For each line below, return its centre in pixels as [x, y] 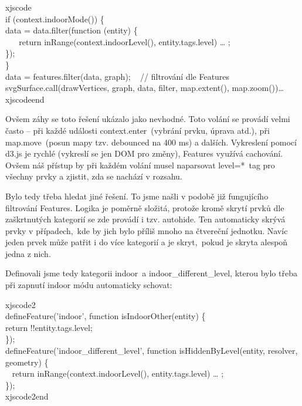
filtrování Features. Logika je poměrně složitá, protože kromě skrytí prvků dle [145, 207]
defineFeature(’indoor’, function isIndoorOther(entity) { [106, 316]
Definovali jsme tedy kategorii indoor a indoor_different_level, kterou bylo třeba [151, 273]
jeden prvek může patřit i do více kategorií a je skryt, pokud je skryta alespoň [147, 242]
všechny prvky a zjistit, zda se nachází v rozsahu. [94, 176]
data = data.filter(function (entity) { [72, 30]
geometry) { [27, 362]
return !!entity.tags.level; [49, 327]
